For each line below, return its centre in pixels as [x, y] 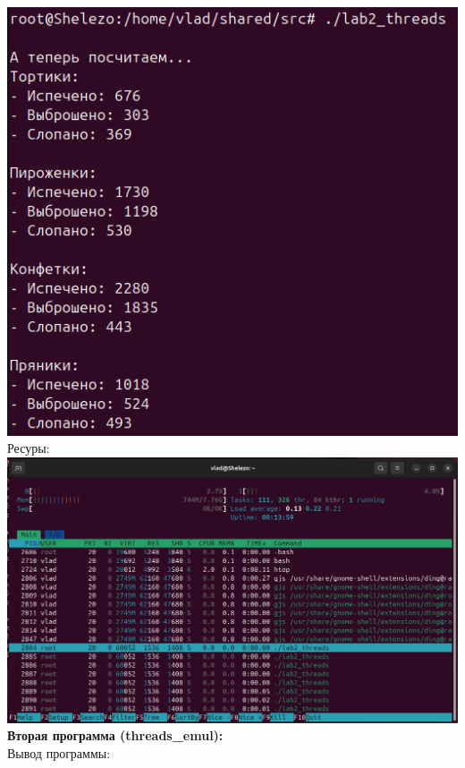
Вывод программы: [59, 752]
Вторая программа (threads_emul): [115, 735]
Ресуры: [29, 448]
